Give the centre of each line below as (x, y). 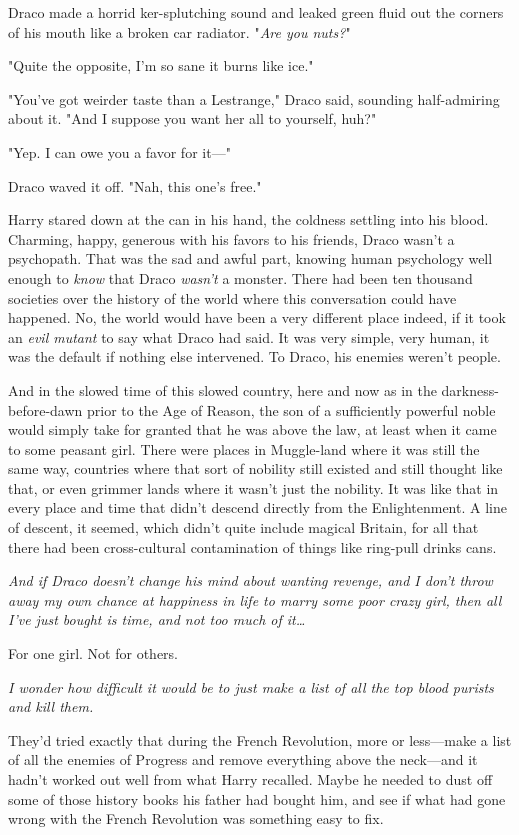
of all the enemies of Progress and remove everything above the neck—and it (243, 759)
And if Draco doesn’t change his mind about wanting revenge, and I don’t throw (250, 580)
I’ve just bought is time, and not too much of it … (157, 619)
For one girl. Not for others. (93, 653)
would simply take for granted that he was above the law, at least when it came (252, 429)
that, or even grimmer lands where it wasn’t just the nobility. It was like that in (253, 487)
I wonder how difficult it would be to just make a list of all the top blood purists (251, 686)
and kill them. (51, 706)
